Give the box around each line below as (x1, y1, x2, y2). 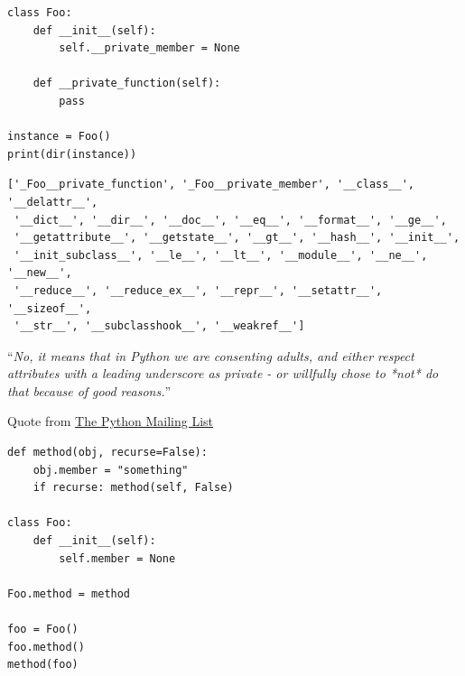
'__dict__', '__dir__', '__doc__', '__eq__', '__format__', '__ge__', (14, 213, 447, 227)
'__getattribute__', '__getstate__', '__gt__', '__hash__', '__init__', (14, 231, 460, 245)
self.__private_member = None (59, 42, 240, 55)
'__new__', (7, 266, 72, 280)
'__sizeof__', (7, 301, 92, 315)
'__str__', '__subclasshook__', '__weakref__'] (14, 319, 305, 333)
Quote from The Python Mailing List (7, 412, 214, 431)
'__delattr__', (7, 195, 98, 208)
